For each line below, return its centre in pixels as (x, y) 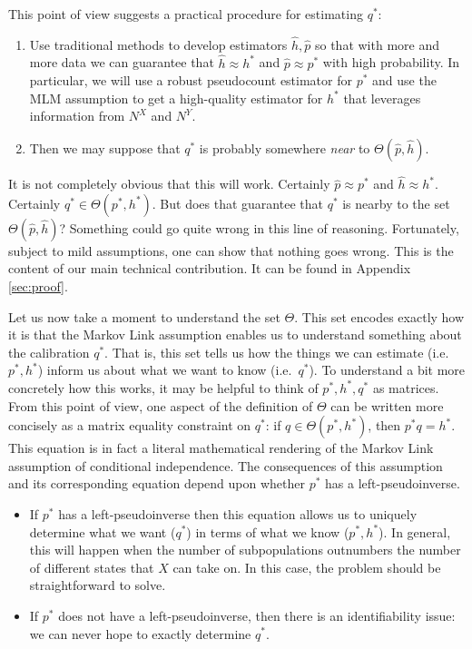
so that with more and (377, 44)
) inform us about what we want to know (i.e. (165, 370)
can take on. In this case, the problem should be (307, 567)
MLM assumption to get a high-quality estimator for (176, 98)
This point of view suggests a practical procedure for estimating (186, 14)
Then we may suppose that (105, 148)
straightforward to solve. (98, 585)
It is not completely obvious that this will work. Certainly (169, 184)
